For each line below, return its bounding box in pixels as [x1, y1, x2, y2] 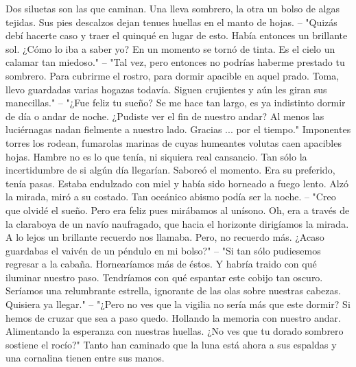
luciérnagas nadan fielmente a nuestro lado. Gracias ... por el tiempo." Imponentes [5, 122, 351, 137]
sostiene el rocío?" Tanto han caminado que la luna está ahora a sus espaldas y [5, 337, 337, 351]
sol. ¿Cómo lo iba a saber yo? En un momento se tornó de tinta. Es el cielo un [5, 41, 335, 56]
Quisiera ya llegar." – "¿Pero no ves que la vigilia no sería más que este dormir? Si [5, 297, 351, 311]
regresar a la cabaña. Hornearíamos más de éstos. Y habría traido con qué [5, 257, 317, 271]
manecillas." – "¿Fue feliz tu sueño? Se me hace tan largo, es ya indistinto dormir [5, 95, 346, 110]
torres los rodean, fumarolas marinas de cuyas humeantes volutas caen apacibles [5, 135, 342, 150]
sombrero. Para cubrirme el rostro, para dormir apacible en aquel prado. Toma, [5, 68, 340, 82]
